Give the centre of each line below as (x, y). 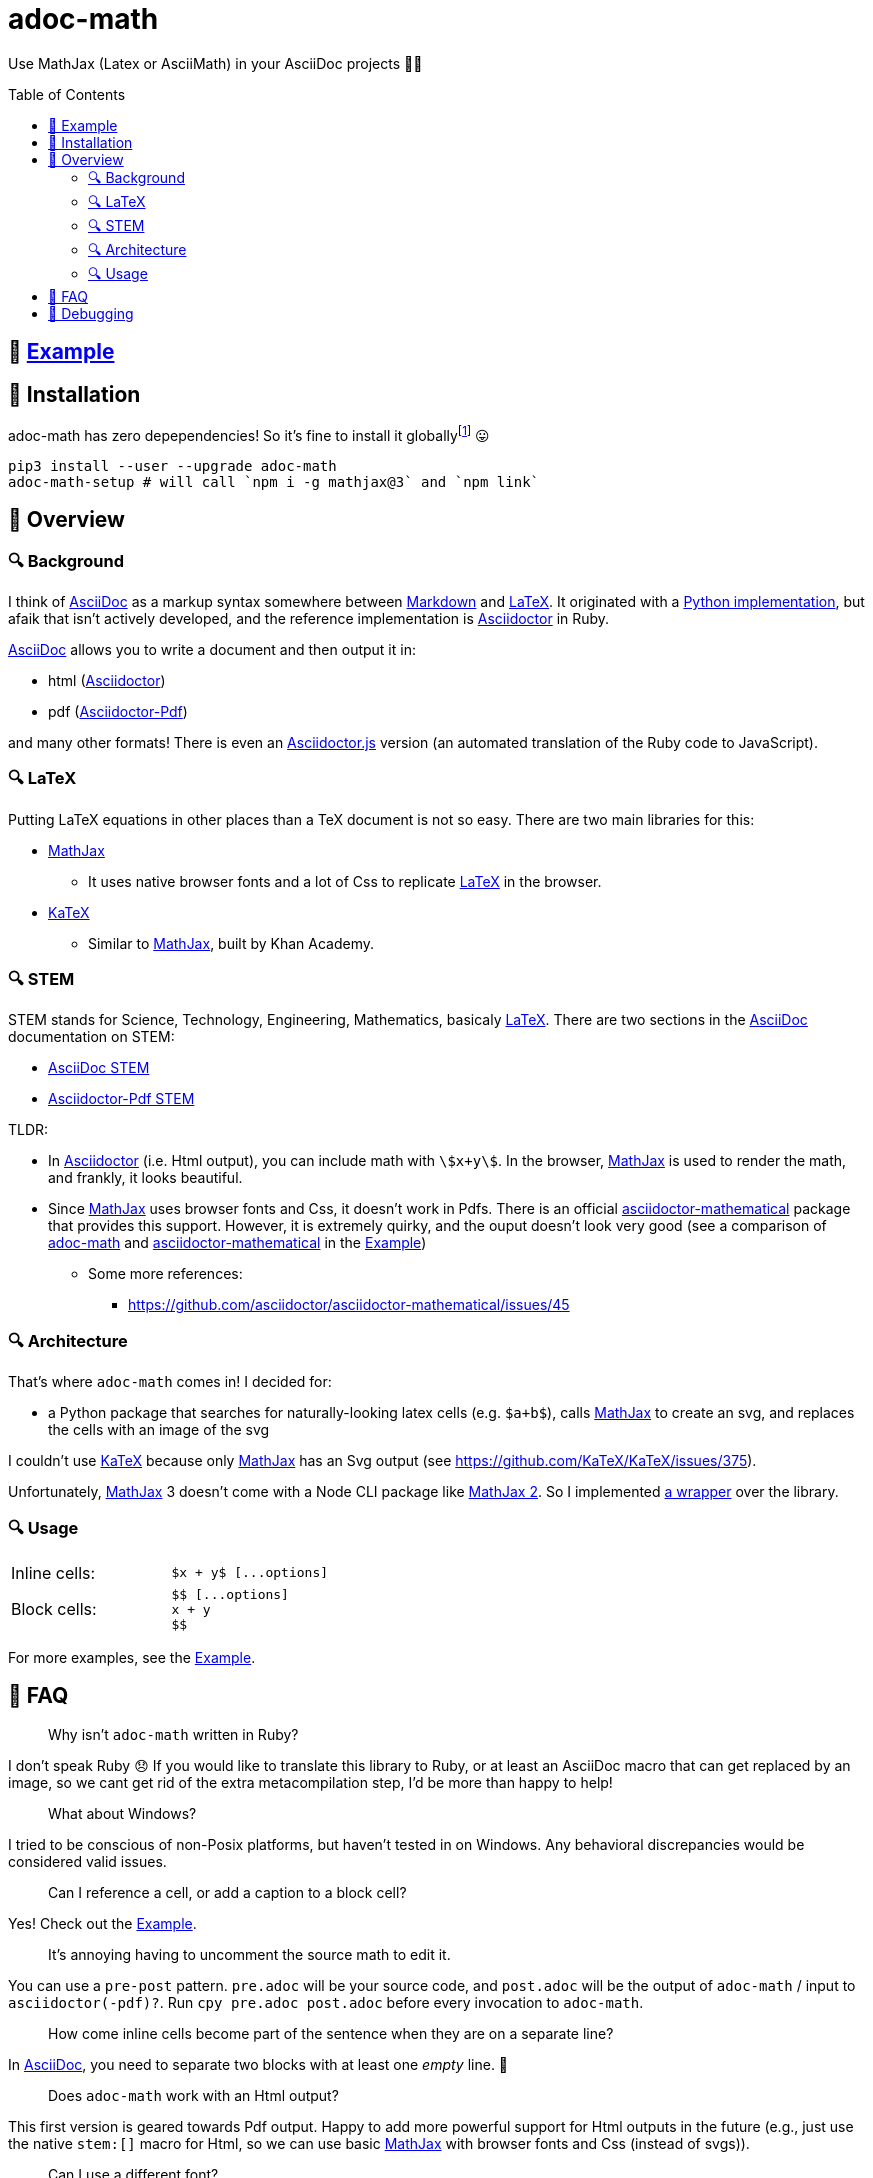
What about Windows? (122, 1813)
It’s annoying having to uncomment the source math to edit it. (249, 1954)
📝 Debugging (91, 313)
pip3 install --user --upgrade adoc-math (172, 465)
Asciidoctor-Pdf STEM (121, 1099)
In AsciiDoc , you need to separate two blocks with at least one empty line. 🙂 (258, 2064)
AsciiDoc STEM (99, 1068)
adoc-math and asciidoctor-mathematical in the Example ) (237, 1243)
